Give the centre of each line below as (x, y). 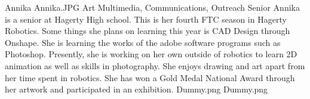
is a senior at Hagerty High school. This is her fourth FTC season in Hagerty (146, 19)
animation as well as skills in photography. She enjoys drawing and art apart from (155, 65)
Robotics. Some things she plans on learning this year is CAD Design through (148, 31)
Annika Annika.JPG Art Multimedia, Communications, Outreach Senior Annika (152, 7)
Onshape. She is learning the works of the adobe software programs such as (143, 42)
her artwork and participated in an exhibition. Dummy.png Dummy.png (136, 89)
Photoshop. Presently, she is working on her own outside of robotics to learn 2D (151, 54)
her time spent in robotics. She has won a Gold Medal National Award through (150, 77)
